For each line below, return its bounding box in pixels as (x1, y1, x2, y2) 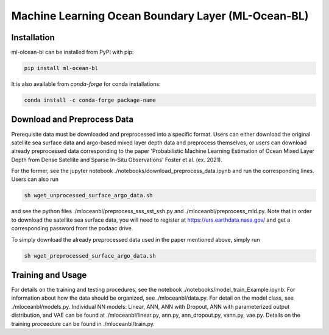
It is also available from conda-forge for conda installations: (11, 80, 161, 88)
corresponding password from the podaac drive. (11, 225, 133, 232)
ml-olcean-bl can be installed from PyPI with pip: (11, 49, 134, 56)
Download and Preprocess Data (11, 115, 134, 125)
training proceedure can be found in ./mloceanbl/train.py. (11, 320, 155, 327)
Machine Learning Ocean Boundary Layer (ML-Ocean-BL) (11, 9, 309, 23)
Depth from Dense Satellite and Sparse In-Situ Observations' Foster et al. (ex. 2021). (11, 156, 222, 163)
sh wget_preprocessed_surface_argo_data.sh (24, 252, 157, 259)
